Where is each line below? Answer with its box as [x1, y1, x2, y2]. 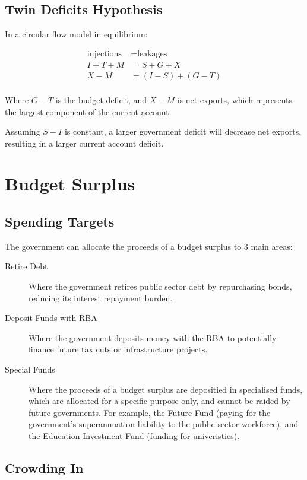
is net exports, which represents [177, 93, 293, 106]
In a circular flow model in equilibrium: [5, 28, 148, 40]
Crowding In [5, 458, 84, 476]
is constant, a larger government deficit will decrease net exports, [64, 125, 302, 138]
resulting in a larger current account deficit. [5, 136, 164, 149]
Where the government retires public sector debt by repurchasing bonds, [29, 280, 292, 293]
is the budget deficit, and [55, 93, 147, 106]
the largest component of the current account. [5, 105, 172, 117]
